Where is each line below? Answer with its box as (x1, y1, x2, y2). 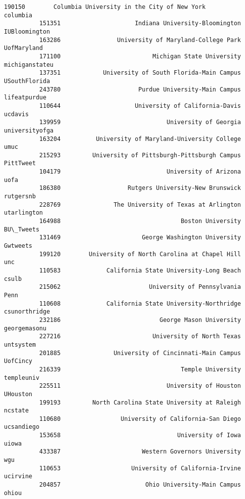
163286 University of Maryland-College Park (39, 36, 241, 44)
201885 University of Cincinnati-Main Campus (39, 349, 241, 357)
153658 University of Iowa (39, 432, 241, 439)
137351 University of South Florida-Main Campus (39, 69, 241, 77)
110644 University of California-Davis (39, 102, 241, 109)
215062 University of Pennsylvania (39, 283, 241, 291)
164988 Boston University (39, 218, 241, 225)
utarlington (4, 209, 43, 217)
